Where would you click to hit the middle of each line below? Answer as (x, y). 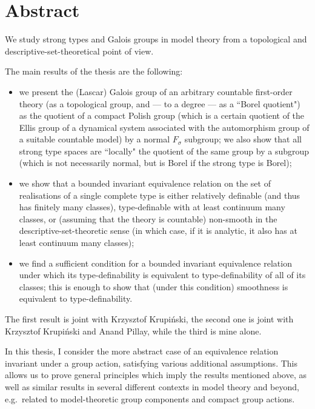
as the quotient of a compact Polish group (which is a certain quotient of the (162, 115)
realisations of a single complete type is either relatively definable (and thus (160, 195)
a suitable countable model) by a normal (94, 139)
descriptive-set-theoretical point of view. (79, 51)
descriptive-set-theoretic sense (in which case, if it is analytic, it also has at (158, 231)
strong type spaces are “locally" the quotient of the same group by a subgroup (164, 151)
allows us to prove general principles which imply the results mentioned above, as (156, 375)
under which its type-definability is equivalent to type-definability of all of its (162, 275)
